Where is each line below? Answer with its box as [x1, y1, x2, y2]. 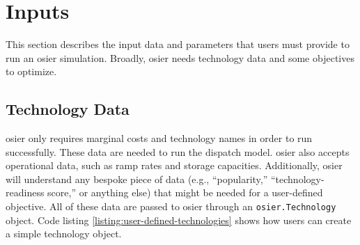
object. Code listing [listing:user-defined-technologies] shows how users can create [6, 212, 352, 227]
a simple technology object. [6, 226, 122, 241]
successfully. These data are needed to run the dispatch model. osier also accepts [6, 144, 350, 159]
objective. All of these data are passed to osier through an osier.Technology [6, 199, 336, 214]
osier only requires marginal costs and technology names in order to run [6, 131, 313, 145]
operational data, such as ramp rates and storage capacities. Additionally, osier [6, 158, 343, 173]
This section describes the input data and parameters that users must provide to [6, 37, 350, 52]
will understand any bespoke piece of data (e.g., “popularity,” [6, 171, 268, 186]
